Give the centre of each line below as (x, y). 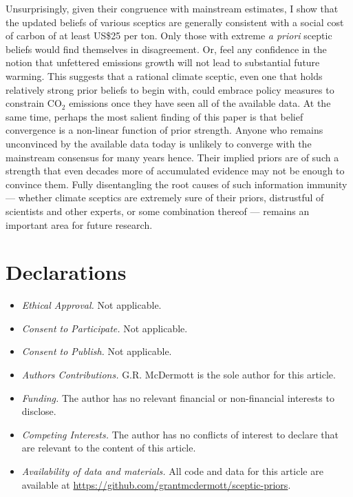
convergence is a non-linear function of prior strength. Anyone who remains (164, 130)
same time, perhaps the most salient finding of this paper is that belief (154, 116)
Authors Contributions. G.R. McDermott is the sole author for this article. (179, 374)
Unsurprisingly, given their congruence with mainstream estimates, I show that (172, 8)
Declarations (66, 272)
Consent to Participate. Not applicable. (105, 328)
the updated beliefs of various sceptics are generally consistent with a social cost (175, 22)
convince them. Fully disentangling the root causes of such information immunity (176, 184)
